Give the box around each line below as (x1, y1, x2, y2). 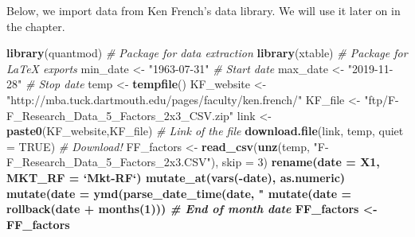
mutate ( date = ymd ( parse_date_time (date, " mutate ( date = (6, 185, 351, 201)
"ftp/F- (364, 91, 399, 107)
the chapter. (6, 17, 65, 34)
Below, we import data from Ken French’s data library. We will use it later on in (6, 2, 401, 18)
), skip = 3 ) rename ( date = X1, (210, 153, 380, 170)
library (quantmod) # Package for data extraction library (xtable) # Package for (6, 45, 408, 61)
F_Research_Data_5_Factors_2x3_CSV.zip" (6, 107, 234, 123)
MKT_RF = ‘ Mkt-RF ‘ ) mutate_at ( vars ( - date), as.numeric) (6, 169, 346, 185)
